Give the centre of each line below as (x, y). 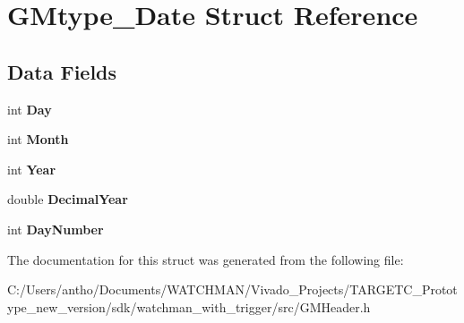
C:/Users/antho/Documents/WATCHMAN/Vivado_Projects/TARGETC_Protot (232, 289)
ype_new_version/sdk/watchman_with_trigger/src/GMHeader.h (189, 306)
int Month (38, 139)
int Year (32, 169)
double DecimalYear (68, 199)
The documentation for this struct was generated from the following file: (206, 259)
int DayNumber (56, 229)
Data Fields (62, 71)
